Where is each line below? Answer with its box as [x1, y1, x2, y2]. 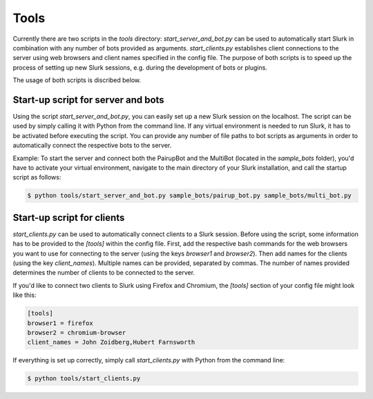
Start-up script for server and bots [12, 94, 165, 106]
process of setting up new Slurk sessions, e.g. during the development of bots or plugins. [12, 63, 267, 72]
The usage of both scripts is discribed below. [12, 76, 142, 84]
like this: [12, 291, 37, 300]
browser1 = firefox [27, 319, 93, 327]
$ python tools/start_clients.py [27, 375, 141, 382]
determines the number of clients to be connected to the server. [12, 269, 195, 277]
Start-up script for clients [12, 211, 125, 224]
